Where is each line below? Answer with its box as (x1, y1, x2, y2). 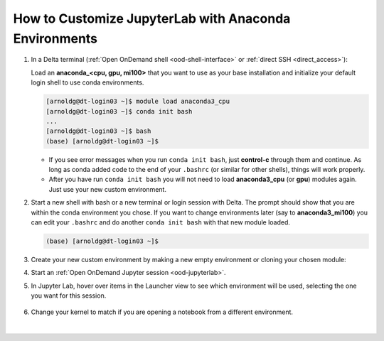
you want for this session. (31, 291, 107, 300)
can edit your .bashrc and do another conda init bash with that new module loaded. (31, 218, 291, 227)
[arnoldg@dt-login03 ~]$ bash (46, 127, 151, 135)
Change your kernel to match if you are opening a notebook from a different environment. (31, 308, 294, 316)
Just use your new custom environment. (48, 185, 167, 193)
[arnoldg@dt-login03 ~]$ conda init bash (46, 107, 193, 115)
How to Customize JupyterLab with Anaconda (13, 11, 291, 26)
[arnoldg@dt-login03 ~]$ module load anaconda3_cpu (46, 97, 230, 106)
